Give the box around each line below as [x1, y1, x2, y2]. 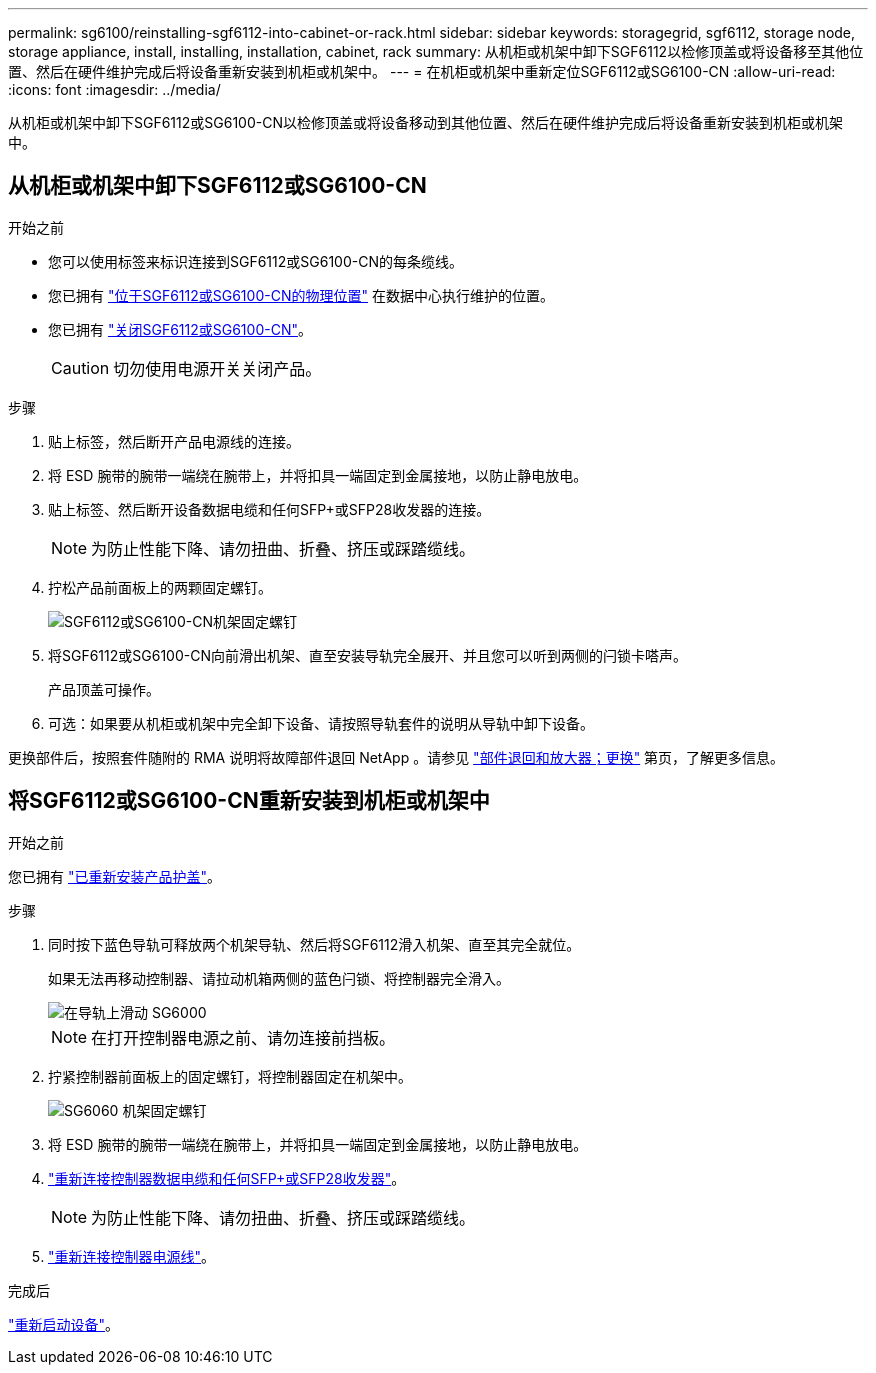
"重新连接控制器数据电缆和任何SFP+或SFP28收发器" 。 [48, 1169, 406, 1187]
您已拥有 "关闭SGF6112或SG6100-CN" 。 [48, 320, 312, 338]
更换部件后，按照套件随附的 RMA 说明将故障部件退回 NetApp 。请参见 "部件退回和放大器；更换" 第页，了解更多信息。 [8, 748, 785, 766]
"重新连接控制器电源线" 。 [48, 1247, 216, 1265]
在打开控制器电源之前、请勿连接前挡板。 [91, 1027, 396, 1048]
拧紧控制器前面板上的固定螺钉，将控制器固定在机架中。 [48, 1067, 412, 1085]
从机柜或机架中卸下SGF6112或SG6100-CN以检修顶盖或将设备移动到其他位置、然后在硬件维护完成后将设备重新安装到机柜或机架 [8, 114, 843, 131]
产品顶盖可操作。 [48, 680, 160, 698]
